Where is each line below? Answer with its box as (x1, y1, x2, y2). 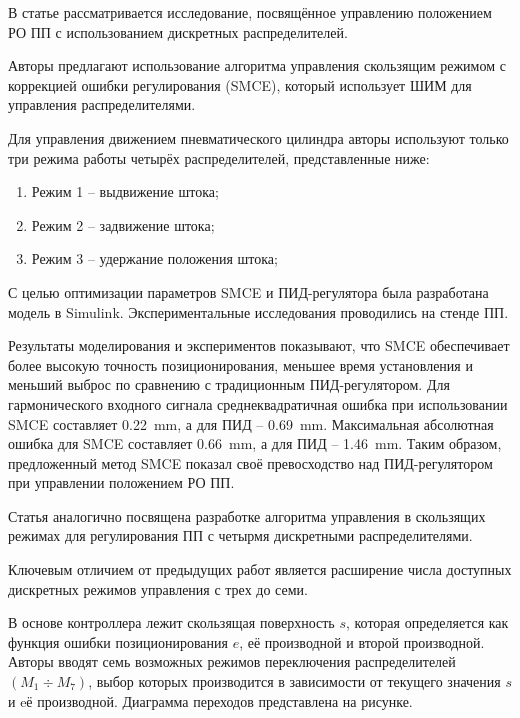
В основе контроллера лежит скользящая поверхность (8, 612, 335, 633)
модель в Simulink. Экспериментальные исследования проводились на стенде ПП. (8, 301, 509, 322)
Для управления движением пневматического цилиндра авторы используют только (8, 127, 509, 148)
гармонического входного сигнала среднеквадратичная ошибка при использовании (8, 393, 508, 414)
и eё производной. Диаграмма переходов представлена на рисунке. (8, 690, 413, 711)
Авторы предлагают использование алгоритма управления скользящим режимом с (8, 55, 506, 76)
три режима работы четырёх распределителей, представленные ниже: (8, 147, 430, 168)
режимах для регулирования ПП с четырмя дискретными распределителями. (8, 525, 473, 546)
